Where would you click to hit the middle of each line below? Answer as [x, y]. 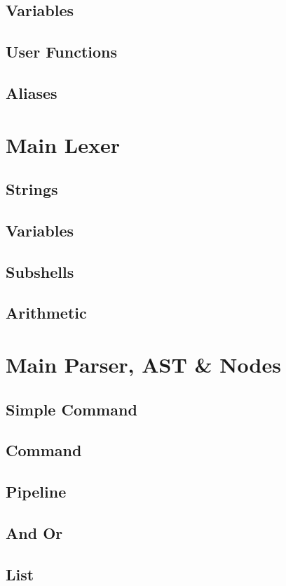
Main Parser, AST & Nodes [143, 365]
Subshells [40, 271]
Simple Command [71, 409]
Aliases [32, 92]
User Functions [62, 52]
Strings [32, 189]
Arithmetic [46, 313]
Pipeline [36, 492]
